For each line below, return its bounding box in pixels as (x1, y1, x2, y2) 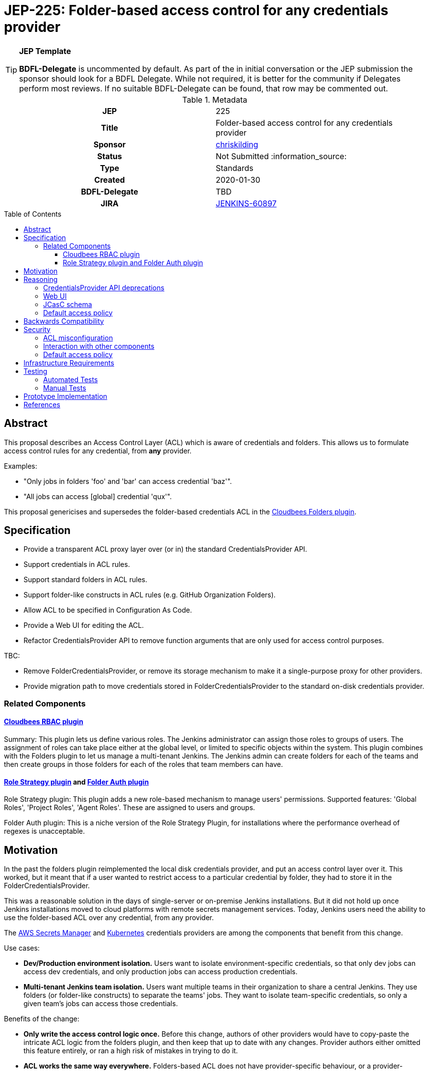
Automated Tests (43, 375, 98, 384)
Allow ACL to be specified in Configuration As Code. (24, 606, 192, 615)
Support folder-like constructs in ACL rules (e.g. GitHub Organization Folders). (24, 591, 276, 599)
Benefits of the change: (4, 1015, 79, 1023)
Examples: (4, 461, 37, 470)
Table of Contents (4, 209, 62, 218)
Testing (24, 366, 48, 375)
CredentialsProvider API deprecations (43, 283, 165, 292)
